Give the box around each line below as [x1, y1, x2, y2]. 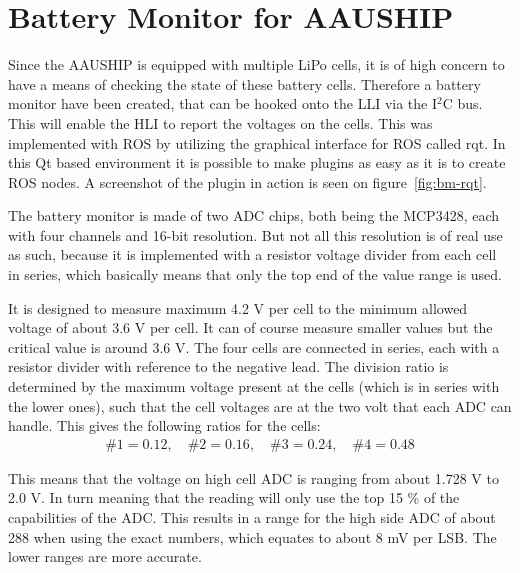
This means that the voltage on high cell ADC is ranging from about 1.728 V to [8, 467, 499, 488]
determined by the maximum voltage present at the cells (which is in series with [8, 376, 500, 397]
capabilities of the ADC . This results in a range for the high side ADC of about [8, 507, 496, 528]
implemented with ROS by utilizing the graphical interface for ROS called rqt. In [8, 132, 506, 153]
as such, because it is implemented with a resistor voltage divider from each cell [8, 244, 497, 265]
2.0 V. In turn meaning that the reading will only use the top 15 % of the [8, 487, 460, 508]
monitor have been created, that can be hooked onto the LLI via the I [8, 93, 438, 114]
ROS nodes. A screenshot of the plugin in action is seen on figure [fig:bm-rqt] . [8, 171, 487, 192]
